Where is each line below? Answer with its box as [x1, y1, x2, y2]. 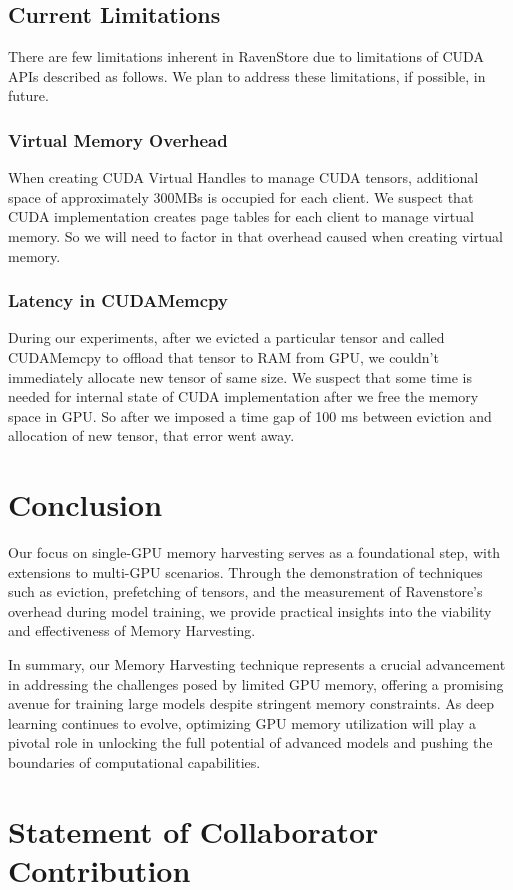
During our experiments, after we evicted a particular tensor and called [8, 327, 445, 348]
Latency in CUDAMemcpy [8, 288, 228, 313]
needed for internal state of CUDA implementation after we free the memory [8, 386, 479, 407]
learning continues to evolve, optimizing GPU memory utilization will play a [8, 712, 476, 733]
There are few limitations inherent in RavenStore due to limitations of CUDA [8, 46, 484, 67]
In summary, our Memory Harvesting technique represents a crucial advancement [8, 654, 506, 675]
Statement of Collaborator [8, 810, 379, 851]
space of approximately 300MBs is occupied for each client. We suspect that [8, 186, 474, 207]
